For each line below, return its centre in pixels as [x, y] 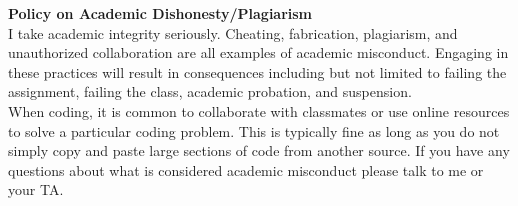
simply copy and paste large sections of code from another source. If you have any [259, 150]
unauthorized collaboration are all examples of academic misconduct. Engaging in [258, 52]
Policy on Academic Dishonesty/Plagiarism [160, 13]
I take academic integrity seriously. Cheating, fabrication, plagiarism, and [233, 32]
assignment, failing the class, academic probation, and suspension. [210, 91]
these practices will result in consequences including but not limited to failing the [257, 71]
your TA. [36, 189]
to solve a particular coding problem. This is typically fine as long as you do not [254, 130]
